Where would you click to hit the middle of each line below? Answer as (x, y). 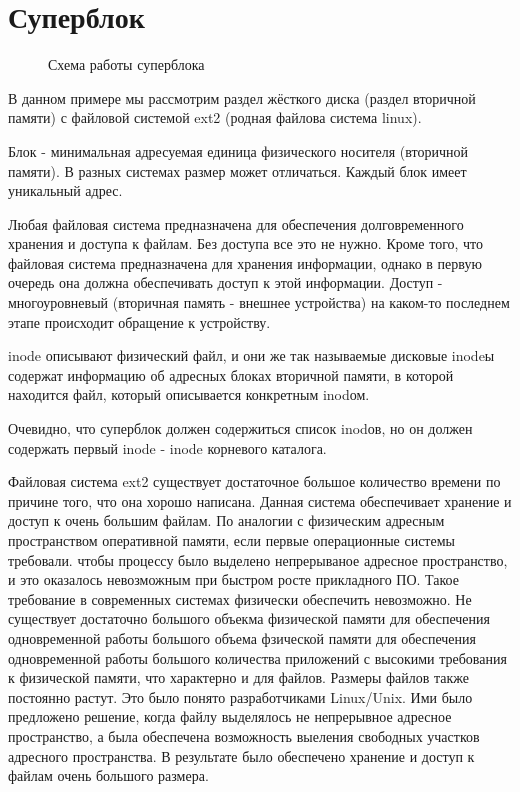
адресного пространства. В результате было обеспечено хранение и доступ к (241, 755)
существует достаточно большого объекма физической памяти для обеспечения (249, 618)
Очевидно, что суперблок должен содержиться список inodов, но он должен (240, 428)
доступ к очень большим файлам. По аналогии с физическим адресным (226, 520)
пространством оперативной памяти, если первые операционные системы (231, 540)
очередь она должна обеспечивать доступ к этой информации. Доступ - (225, 282)
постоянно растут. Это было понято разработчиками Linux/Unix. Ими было (240, 696)
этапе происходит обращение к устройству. (139, 321)
